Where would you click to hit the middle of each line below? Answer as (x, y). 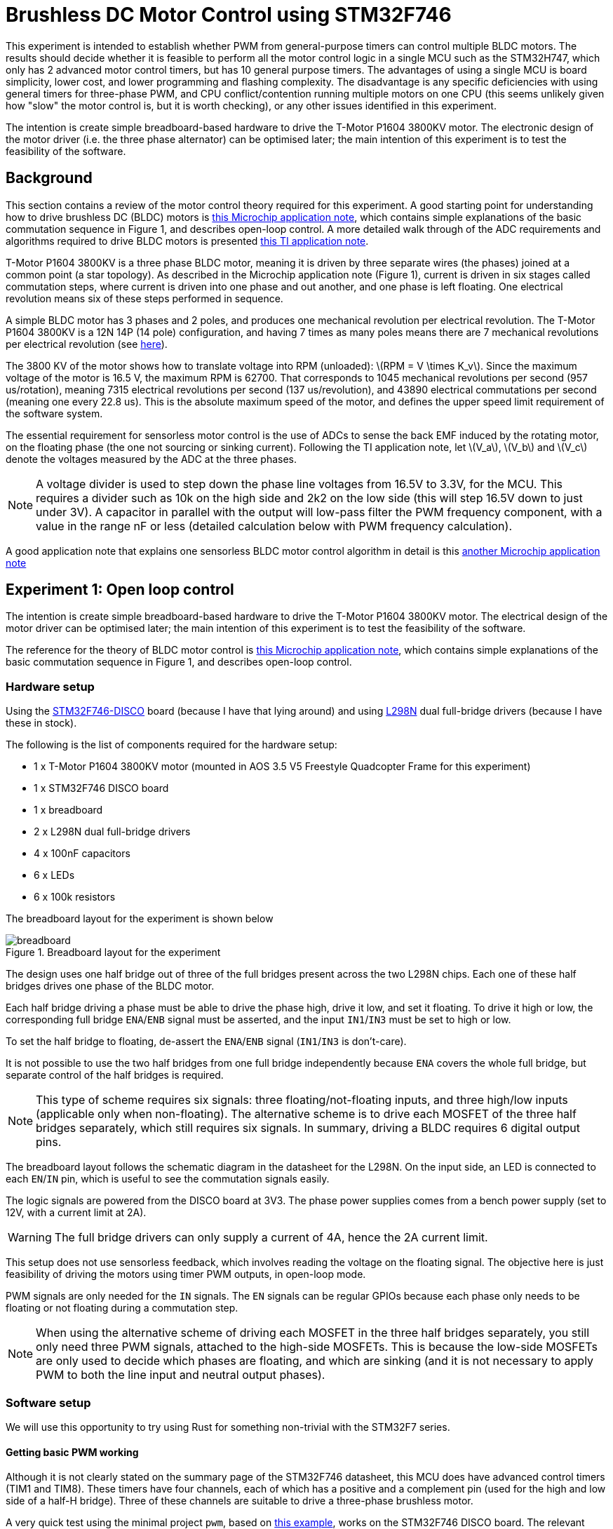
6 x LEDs (54, 875)
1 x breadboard (68, 810)
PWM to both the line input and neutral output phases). (181, 1375)
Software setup (48, 1402)
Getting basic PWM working (72, 1452)
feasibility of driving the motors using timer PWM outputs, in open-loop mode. (186, 1274)
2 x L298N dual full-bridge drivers (112, 832)
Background (49, 178)
